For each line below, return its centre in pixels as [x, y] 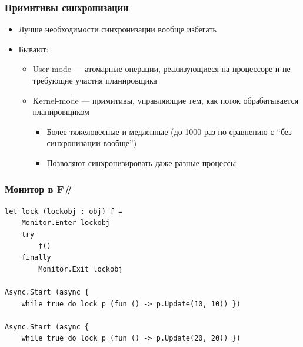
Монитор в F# [39, 189]
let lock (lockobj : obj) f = [64, 211]
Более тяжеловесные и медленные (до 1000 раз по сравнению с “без [169, 131]
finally [36, 258]
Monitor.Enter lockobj [66, 223]
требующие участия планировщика [95, 80]
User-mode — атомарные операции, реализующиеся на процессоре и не [162, 69]
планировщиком [61, 112]
